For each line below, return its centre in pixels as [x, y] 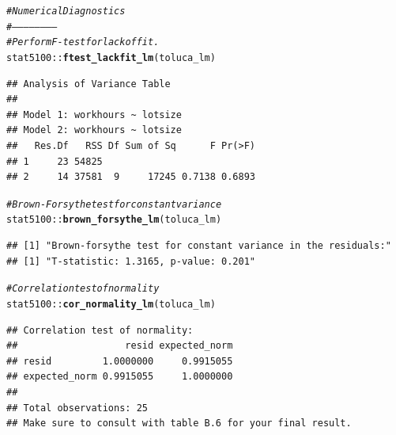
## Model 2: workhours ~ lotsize [94, 130]
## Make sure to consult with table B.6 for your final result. [179, 424]
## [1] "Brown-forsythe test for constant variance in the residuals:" [199, 246]
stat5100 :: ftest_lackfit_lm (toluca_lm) [111, 57]
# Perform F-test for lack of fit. [83, 42]
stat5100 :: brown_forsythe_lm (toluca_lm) [114, 220]
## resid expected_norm [120, 346]
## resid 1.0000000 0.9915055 [120, 361]
